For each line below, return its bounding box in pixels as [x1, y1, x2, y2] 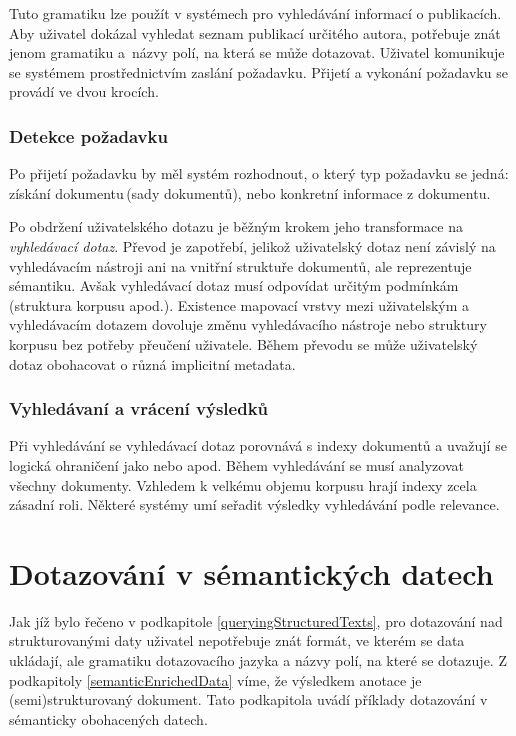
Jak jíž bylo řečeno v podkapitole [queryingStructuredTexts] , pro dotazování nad [9, 610, 503, 631]
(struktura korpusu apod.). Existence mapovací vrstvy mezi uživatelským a [9, 294, 470, 315]
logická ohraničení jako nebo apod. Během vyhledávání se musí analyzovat [9, 454, 464, 475]
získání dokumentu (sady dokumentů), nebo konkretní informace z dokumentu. [9, 182, 491, 203]
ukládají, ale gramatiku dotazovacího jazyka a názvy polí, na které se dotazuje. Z [9, 650, 507, 671]
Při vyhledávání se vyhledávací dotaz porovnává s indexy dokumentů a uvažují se [9, 435, 507, 456]
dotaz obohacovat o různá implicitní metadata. [9, 353, 296, 374]
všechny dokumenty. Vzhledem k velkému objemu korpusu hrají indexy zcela [9, 474, 477, 495]
